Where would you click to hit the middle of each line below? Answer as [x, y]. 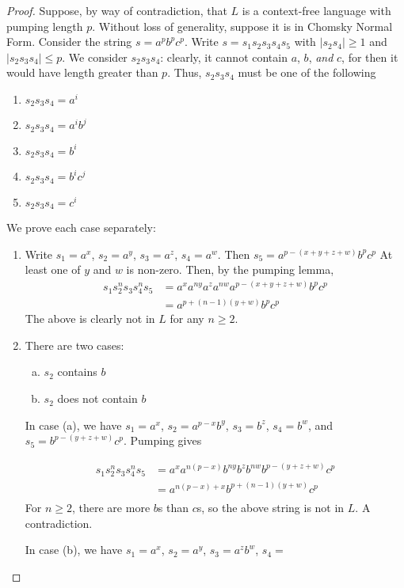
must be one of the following [307, 72]
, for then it [370, 57]
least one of [53, 269]
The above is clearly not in [90, 319]
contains [77, 372]
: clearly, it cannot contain [224, 57]
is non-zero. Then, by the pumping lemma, [230, 269]
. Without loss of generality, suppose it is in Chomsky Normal [242, 26]
